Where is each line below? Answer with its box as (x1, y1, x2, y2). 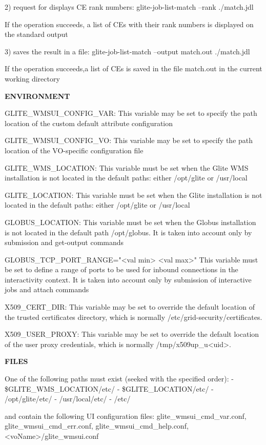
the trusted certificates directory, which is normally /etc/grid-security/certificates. (5, 311, 262, 322)
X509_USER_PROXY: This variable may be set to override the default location (5, 329, 259, 339)
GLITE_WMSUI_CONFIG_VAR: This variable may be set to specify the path (5, 108, 257, 118)
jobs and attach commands (5, 284, 89, 295)
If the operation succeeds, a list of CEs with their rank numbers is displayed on (5, 18, 254, 29)
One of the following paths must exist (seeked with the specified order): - (5, 373, 234, 384)
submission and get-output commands (5, 237, 124, 248)
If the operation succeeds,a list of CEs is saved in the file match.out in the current (5, 63, 262, 74)
